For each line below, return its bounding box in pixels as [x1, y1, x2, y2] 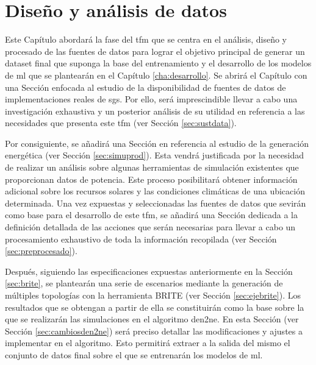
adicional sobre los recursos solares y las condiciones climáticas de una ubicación [5, 185, 305, 197]
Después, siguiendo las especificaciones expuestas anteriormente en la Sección [5, 264, 293, 277]
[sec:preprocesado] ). [5, 244, 77, 257]
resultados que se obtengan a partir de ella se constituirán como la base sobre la [5, 300, 304, 313]
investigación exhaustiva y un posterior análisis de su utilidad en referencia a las [5, 104, 305, 117]
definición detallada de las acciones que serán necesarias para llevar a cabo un [5, 221, 296, 233]
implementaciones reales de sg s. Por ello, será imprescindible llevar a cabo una [5, 93, 298, 105]
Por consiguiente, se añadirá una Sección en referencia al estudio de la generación [5, 136, 309, 149]
